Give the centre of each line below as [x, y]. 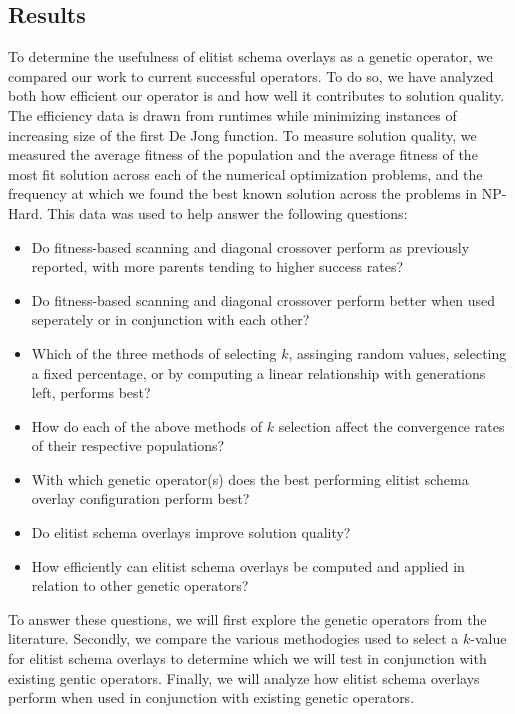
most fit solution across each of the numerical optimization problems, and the [245, 173]
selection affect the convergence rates [391, 425]
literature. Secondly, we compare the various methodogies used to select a [233, 638]
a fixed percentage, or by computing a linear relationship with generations [258, 372]
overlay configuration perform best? [140, 498]
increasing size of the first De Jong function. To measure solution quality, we [242, 134]
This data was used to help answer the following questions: [227, 212]
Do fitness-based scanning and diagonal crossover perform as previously [250, 246]
